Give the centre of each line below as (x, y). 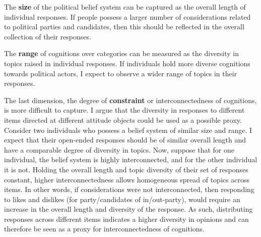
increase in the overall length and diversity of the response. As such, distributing (128, 209)
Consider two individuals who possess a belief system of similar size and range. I (128, 130)
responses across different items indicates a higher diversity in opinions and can (126, 219)
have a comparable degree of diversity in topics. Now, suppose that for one (119, 149)
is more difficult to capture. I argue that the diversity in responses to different (124, 110)
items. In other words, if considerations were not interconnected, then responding (129, 189)
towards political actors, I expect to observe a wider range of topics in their (121, 73)
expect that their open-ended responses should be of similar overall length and (125, 140)
